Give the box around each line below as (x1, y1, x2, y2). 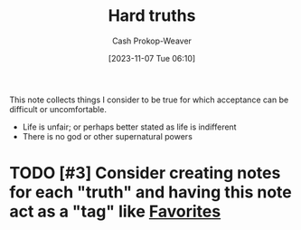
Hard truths (108, 5, 196, 26)
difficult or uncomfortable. (9, 103, 107, 114)
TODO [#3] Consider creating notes (9, 163, 281, 184)
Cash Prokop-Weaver (111, 35, 193, 46)
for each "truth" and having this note (9, 182, 292, 203)
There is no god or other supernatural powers (22, 130, 193, 141)
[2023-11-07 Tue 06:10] (108, 53, 196, 63)
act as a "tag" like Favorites (9, 201, 221, 222)
